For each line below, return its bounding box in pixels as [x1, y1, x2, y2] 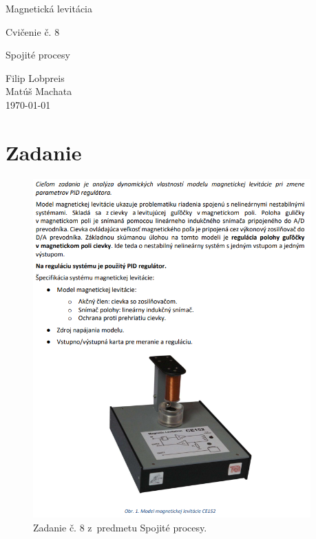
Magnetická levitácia [6, 1, 92, 15]
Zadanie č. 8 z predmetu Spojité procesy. [33, 520, 207, 534]
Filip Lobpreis [6, 70, 65, 85]
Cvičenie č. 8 [6, 24, 60, 39]
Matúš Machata [6, 84, 72, 98]
